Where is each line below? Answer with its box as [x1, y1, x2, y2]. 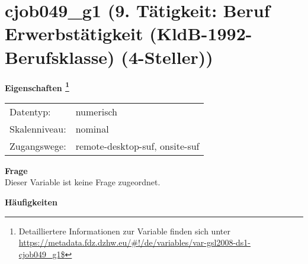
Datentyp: [9, 104, 51, 118]
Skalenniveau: [9, 121, 66, 136]
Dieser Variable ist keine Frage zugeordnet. [5, 176, 161, 188]
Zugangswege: [9, 139, 66, 153]
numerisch [75, 104, 117, 118]
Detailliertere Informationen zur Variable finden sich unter [18, 224, 230, 237]
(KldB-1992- [149, 21, 252, 46]
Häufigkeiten [5, 195, 57, 208]
